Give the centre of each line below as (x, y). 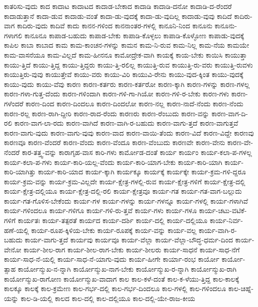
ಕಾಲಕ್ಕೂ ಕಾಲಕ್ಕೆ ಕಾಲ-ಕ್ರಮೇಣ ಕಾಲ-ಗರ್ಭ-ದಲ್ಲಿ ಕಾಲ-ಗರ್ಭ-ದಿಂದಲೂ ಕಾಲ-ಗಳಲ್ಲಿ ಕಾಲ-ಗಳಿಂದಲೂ (115, 288)
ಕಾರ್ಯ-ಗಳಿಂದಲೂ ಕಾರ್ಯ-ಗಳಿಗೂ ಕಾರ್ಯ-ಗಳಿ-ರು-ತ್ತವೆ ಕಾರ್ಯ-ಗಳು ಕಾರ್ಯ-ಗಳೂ (100, 210)
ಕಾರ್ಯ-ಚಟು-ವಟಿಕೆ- (223, 210)
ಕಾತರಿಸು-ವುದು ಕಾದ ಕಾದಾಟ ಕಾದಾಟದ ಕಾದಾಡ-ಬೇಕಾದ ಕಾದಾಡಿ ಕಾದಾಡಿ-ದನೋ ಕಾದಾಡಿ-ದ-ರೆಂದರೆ (118, 6)
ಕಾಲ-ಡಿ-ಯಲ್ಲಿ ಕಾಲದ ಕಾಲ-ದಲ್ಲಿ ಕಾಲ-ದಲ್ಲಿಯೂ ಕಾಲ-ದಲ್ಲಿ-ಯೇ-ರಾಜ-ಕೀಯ (108, 298)
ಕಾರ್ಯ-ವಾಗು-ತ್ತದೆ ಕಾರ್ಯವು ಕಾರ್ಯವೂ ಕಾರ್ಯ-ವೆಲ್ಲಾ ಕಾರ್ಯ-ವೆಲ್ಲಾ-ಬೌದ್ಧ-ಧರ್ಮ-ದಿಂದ (129, 240)
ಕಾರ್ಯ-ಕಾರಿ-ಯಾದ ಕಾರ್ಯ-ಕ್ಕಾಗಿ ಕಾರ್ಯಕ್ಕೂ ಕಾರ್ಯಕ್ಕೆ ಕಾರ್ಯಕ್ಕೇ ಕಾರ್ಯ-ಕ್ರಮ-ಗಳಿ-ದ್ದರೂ (142, 172)
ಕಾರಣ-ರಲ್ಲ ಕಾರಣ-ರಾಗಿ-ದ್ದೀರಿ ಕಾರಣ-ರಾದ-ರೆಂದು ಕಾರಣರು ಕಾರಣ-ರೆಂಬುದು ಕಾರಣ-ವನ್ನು (107, 113)
